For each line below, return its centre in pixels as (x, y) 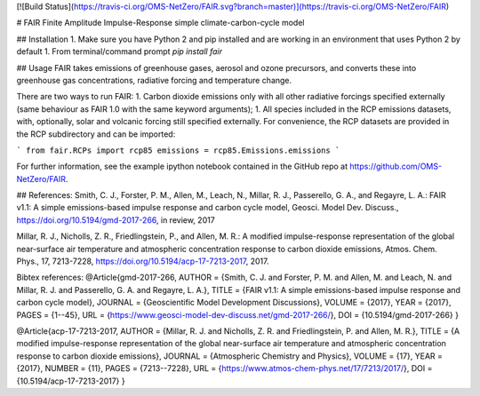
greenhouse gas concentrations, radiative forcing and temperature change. (154, 80)
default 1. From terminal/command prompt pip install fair (119, 51)
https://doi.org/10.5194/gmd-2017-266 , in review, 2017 (116, 220)
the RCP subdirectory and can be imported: (96, 134)
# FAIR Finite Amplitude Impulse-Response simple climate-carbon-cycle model (160, 23)
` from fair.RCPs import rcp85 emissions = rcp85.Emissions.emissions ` (178, 150)
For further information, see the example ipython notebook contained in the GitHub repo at (182, 166)
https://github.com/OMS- (396, 166)
